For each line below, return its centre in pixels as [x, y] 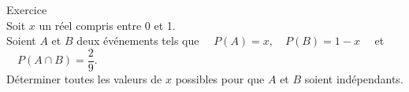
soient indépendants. [354, 78]
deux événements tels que [138, 40]
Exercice [27, 9]
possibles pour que [220, 78]
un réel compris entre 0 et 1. [107, 25]
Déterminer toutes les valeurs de [84, 78]
